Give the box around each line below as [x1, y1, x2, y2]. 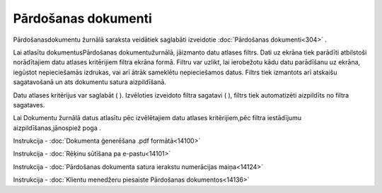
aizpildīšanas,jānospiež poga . [13, 124, 102, 132]
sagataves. [13, 100, 45, 109]
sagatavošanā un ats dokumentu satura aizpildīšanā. [13, 78, 166, 86]
